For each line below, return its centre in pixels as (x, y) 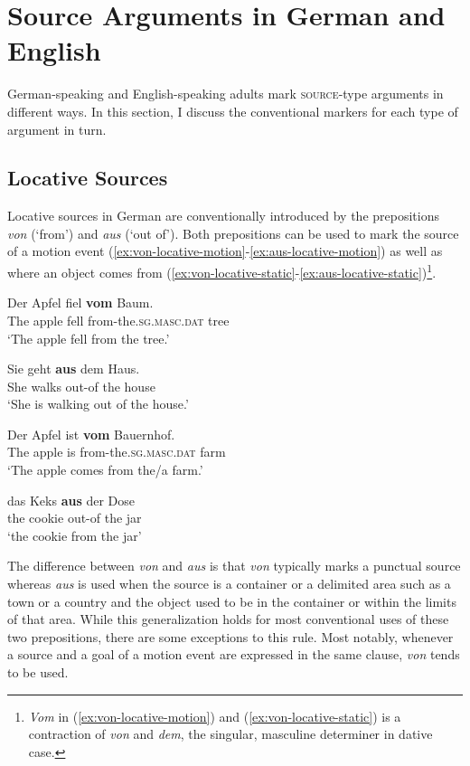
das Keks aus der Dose (71, 500)
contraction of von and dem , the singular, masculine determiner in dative (230, 734)
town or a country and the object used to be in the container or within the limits (232, 601)
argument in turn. (57, 129)
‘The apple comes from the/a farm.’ (105, 470)
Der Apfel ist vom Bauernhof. (91, 434)
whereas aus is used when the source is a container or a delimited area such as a (229, 584)
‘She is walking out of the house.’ (98, 404)
